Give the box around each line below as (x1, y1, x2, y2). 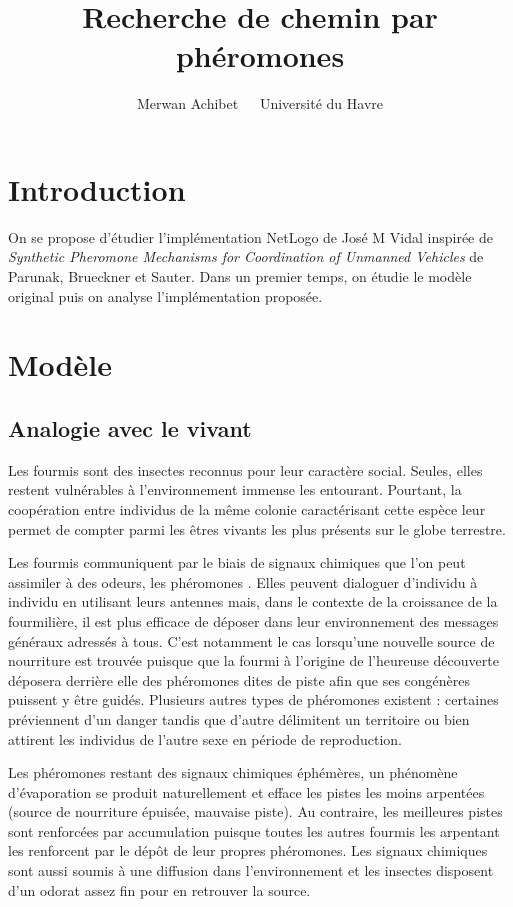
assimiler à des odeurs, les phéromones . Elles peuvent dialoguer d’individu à (8, 571, 478, 592)
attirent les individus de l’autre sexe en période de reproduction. (8, 728, 403, 749)
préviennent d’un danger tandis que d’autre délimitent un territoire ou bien (8, 708, 470, 729)
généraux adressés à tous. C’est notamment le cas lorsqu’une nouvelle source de (8, 630, 495, 651)
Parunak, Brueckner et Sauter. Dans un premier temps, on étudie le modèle (8, 266, 472, 287)
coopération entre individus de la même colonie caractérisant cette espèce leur (8, 498, 486, 519)
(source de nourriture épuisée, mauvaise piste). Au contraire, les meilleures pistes (8, 801, 503, 822)
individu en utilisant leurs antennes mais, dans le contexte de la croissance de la (8, 591, 498, 612)
